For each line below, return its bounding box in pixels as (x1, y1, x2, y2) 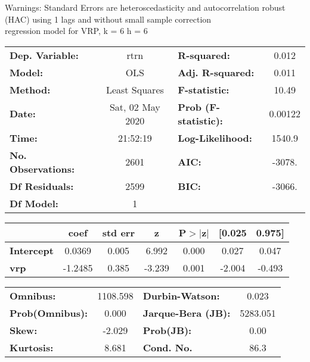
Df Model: (10, 196, 58, 210)
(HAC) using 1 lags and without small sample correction (5, 13, 212, 25)
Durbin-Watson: (142, 288, 220, 302)
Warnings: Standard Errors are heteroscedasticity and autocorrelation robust (5, 1, 286, 13)
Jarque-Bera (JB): (142, 305, 231, 320)
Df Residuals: (10, 179, 74, 193)
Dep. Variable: (10, 48, 79, 62)
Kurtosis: (10, 340, 54, 354)
